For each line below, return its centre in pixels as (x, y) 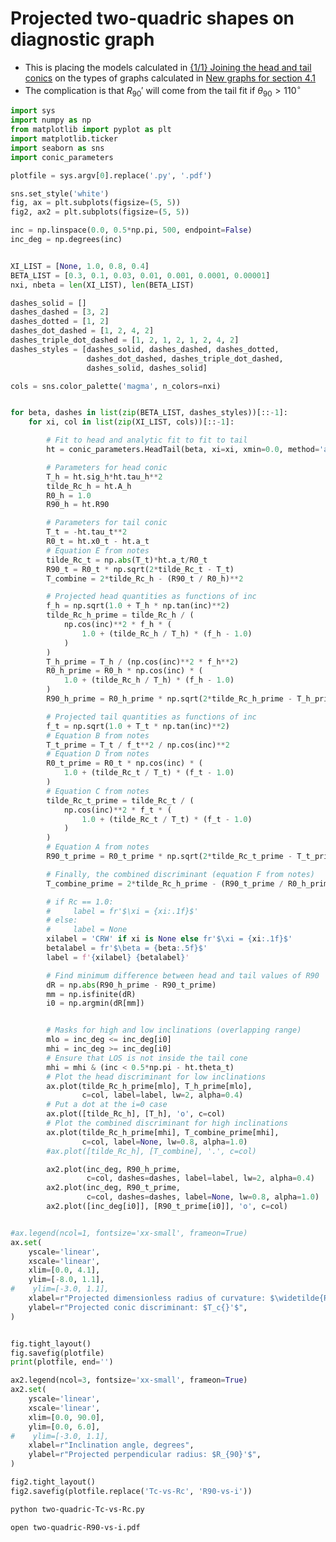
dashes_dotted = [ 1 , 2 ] (60, 322)
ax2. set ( (28, 1390)
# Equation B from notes (98, 735)
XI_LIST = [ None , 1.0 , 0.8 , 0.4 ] (80, 266)
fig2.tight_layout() (53, 1482)
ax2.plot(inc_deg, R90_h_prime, (114, 1169)
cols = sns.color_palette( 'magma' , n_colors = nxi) (116, 386)
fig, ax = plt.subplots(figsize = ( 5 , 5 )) (96, 203)
